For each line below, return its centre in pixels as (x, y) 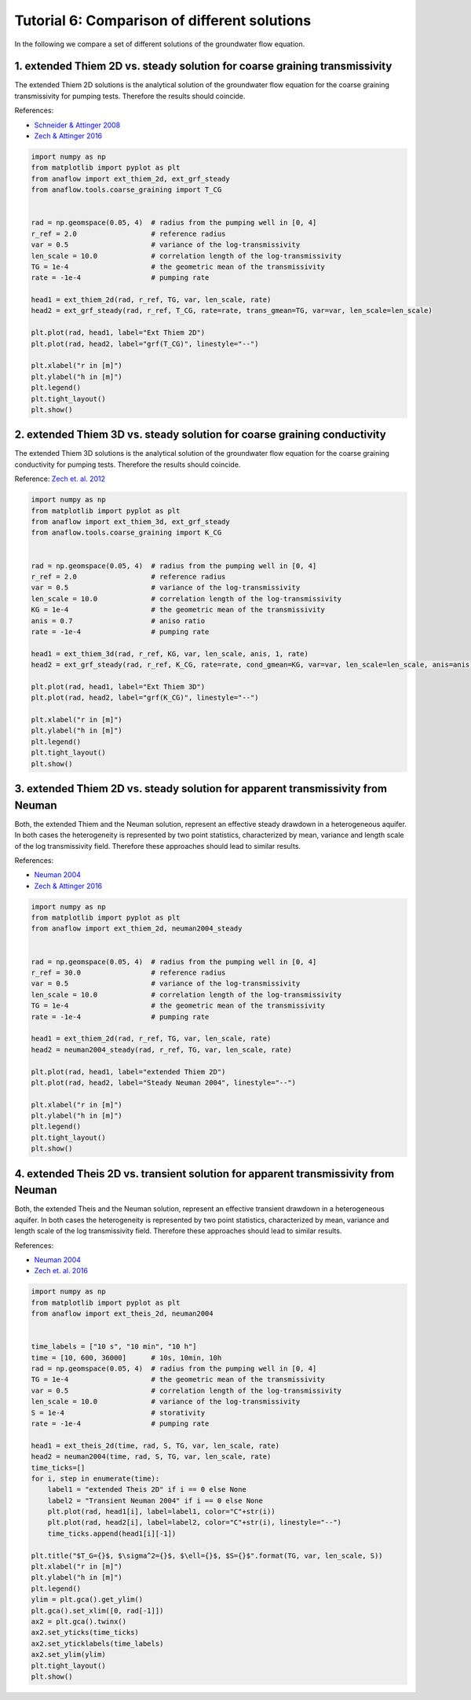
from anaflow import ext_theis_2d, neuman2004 (122, 1314)
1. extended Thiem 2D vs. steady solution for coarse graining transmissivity (203, 66)
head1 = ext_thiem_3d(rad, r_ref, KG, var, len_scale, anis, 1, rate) (170, 654)
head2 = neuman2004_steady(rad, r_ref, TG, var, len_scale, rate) (161, 1050)
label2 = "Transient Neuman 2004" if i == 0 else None (155, 1500)
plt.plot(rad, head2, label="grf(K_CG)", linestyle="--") (145, 698)
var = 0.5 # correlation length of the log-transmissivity (186, 1390)
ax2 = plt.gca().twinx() (79, 1622)
